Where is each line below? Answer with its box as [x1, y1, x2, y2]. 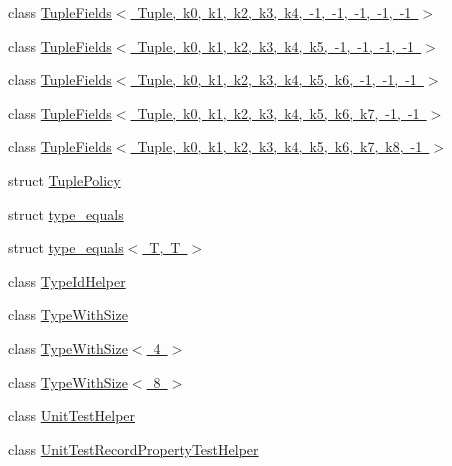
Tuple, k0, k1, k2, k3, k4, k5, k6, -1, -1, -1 [137, 69, 417, 90]
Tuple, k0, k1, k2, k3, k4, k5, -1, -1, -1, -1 [137, 35, 415, 56]
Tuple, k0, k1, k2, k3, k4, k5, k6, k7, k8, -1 [137, 136, 423, 157]
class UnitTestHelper [8, 405, 136, 426]
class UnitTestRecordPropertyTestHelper [8, 438, 259, 459]
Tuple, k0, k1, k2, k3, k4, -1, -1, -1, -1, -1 [137, 2, 412, 22]
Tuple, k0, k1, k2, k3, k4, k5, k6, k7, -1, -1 [137, 102, 420, 123]
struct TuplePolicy [8, 169, 121, 190]
